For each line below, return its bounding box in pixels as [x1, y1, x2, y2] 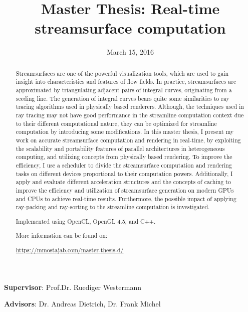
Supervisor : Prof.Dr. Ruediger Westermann [4, 281, 142, 292]
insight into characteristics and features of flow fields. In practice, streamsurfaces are [16, 77, 236, 86]
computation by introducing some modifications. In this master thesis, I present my [16, 127, 234, 136]
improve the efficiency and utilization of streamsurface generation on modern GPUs [16, 186, 234, 194]
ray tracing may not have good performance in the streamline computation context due [16, 110, 244, 119]
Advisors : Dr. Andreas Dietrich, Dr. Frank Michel [4, 298, 161, 309]
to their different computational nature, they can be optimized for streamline [16, 119, 217, 127]
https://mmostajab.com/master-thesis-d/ [16, 245, 124, 254]
